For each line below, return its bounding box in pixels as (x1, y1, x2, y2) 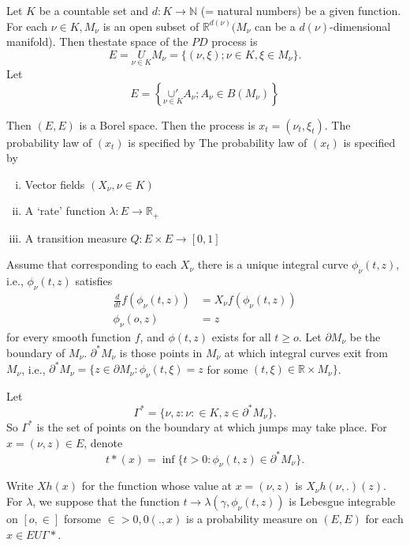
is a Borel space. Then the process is (79, 116, 255, 133)
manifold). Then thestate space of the (6, 33, 188, 50)
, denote (84, 434, 123, 450)
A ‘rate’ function (24, 202, 106, 219)
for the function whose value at (81, 477, 233, 494)
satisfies (75, 273, 113, 289)
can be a (255, 17, 296, 34)
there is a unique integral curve (197, 256, 348, 273)
